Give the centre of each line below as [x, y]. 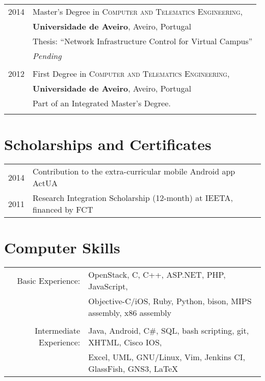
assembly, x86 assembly [130, 313]
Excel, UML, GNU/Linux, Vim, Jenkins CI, [167, 357]
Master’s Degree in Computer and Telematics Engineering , [138, 11]
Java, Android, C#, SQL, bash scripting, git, [169, 331]
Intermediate [58, 331]
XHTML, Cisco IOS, [125, 342]
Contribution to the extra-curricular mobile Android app [134, 171]
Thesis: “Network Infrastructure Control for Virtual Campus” [143, 41]
